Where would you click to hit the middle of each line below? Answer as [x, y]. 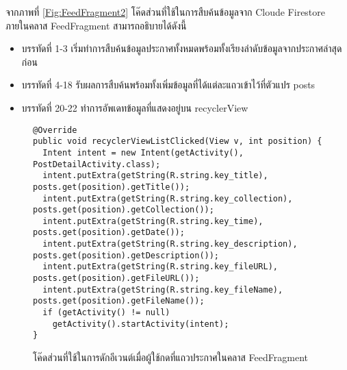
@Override [55, 130]
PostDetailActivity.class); [97, 164]
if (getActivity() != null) [106, 313]
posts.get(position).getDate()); [109, 233]
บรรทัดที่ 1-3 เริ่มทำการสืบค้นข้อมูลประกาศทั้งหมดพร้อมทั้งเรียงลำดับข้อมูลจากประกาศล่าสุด [182, 48]
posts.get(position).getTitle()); [112, 187]
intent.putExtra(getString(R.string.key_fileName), [163, 289]
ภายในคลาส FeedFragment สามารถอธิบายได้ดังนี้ [96, 25]
